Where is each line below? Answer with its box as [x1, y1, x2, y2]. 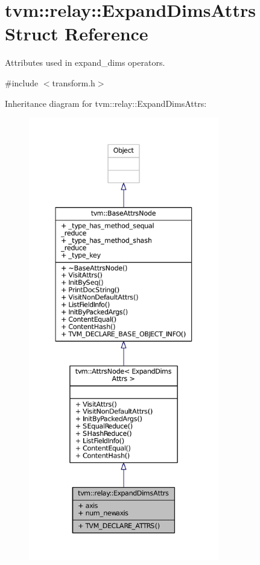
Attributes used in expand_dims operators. [5, 56, 165, 69]
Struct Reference [5, 21, 148, 46]
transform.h [52, 76, 95, 89]
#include [5, 76, 39, 89]
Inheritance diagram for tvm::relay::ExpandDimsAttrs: [5, 97, 207, 109]
